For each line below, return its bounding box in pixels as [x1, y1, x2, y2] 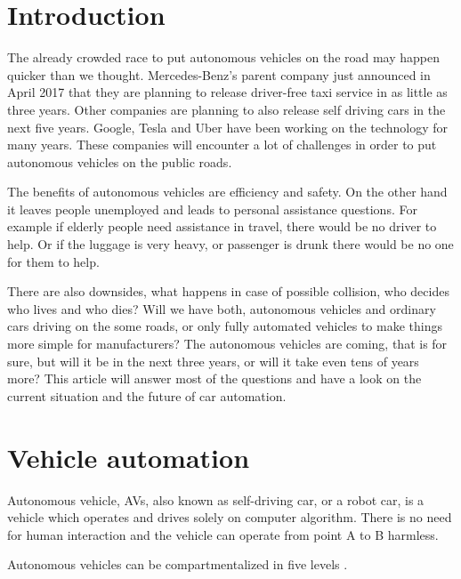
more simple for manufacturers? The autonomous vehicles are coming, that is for [7, 334, 448, 353]
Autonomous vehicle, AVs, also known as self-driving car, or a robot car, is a [7, 490, 425, 509]
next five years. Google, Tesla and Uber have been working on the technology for [7, 117, 449, 136]
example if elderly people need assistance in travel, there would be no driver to [7, 217, 437, 236]
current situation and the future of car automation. [7, 386, 287, 405]
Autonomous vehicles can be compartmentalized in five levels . [7, 555, 348, 574]
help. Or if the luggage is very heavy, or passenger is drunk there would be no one [7, 235, 454, 253]
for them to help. [7, 252, 100, 270]
